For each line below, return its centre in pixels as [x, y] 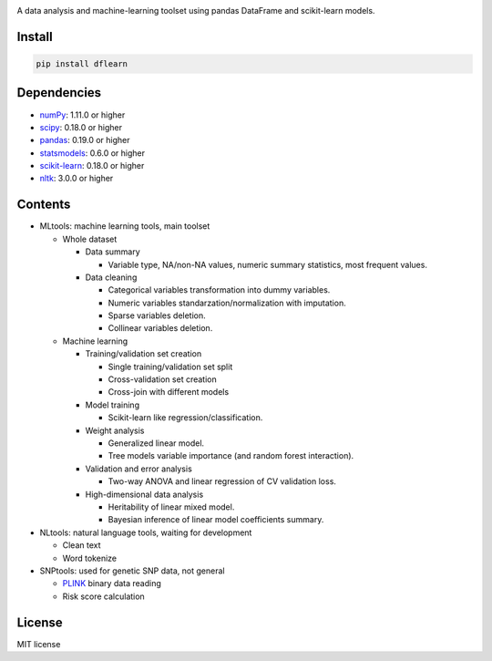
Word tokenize [90, 558]
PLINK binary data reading [112, 584]
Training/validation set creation [143, 354]
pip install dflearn [82, 64]
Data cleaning [111, 277]
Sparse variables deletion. [157, 315]
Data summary [113, 252]
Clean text [82, 545]
